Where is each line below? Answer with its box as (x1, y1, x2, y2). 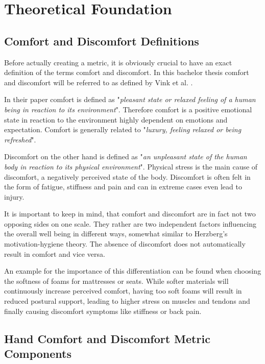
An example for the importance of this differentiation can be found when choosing (4, 265, 261, 276)
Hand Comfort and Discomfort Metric (4, 330, 210, 346)
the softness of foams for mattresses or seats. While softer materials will (4, 275, 229, 286)
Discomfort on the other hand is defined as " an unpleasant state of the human (4, 151, 247, 162)
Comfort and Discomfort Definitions (4, 33, 199, 48)
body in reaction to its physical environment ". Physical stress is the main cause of (4, 161, 258, 172)
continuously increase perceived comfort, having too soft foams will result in (4, 285, 242, 296)
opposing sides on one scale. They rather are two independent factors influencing (4, 218, 257, 229)
